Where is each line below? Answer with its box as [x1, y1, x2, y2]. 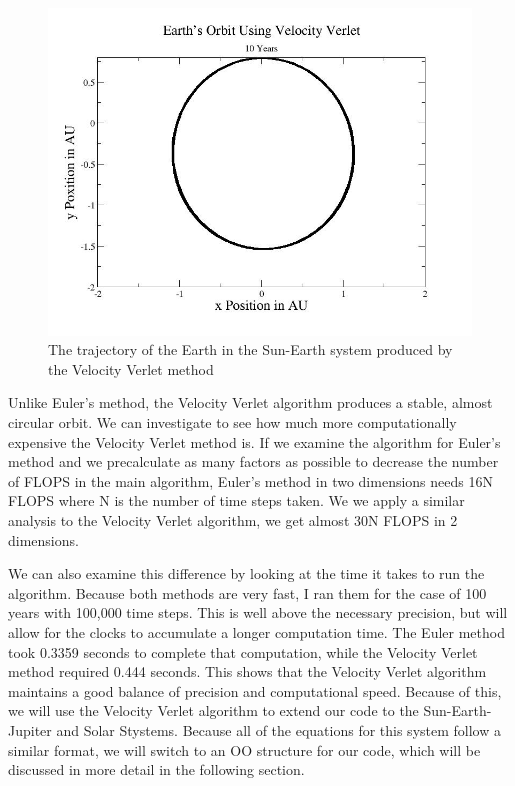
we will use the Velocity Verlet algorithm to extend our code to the [8, 700, 419, 721]
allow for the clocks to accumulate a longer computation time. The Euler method [8, 621, 505, 642]
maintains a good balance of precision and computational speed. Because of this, [8, 680, 502, 701]
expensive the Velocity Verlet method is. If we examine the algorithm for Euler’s [8, 431, 501, 452]
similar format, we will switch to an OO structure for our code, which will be [8, 739, 481, 760]
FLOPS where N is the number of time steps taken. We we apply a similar [8, 490, 465, 511]
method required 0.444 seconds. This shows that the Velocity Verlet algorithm [8, 661, 487, 682]
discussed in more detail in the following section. [8, 759, 305, 780]
